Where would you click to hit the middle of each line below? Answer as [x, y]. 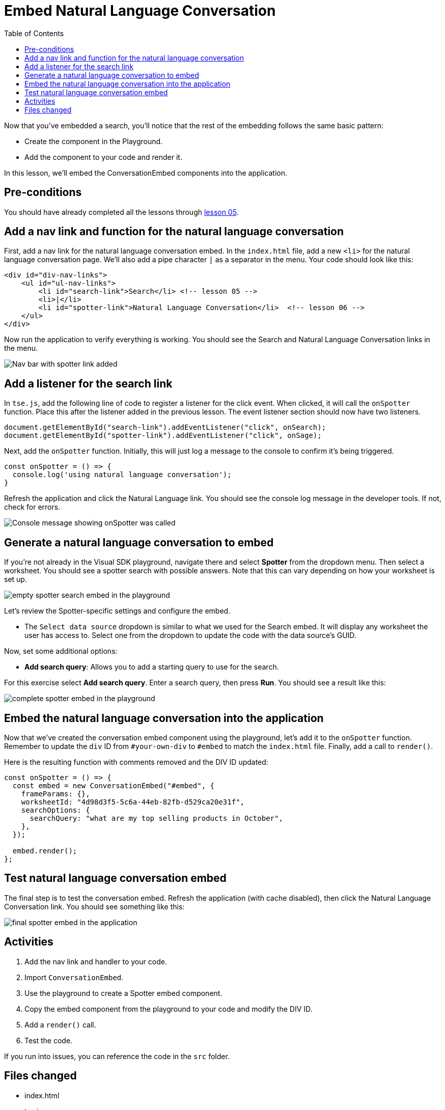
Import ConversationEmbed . [74, 977]
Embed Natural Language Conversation [140, 11]
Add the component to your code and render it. [103, 157]
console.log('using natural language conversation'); [122, 475]
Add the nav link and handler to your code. [96, 961]
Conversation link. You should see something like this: [94, 906]
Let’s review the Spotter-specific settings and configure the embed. [117, 611]
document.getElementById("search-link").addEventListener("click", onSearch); [165, 427]
